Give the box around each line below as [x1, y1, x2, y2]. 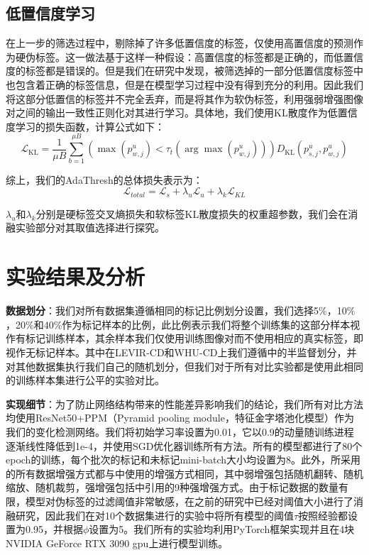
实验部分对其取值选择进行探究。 [15, 220, 165, 235]
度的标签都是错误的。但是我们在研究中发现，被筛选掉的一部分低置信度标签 [6, 63, 353, 78]
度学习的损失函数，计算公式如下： [6, 119, 165, 133]
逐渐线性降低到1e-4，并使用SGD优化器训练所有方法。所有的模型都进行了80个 [6, 438, 363, 453]
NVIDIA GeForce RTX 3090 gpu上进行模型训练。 [6, 535, 228, 550]
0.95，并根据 [25, 522, 83, 537]
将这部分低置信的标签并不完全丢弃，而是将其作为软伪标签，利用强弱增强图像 [6, 91, 363, 106]
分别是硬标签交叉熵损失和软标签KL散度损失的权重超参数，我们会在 [35, 206, 348, 221]
